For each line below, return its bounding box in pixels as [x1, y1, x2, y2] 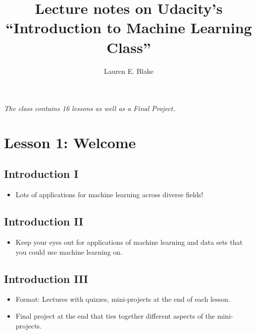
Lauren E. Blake [104, 65, 154, 76]
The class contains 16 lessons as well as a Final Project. [4, 103, 175, 113]
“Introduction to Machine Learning [5, 17, 252, 38]
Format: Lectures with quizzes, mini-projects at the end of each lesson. [15, 294, 230, 304]
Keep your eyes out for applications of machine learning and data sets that [15, 237, 243, 247]
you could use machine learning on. [15, 246, 122, 257]
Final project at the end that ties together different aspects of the [15, 311, 215, 321]
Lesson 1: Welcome [4, 132, 136, 152]
